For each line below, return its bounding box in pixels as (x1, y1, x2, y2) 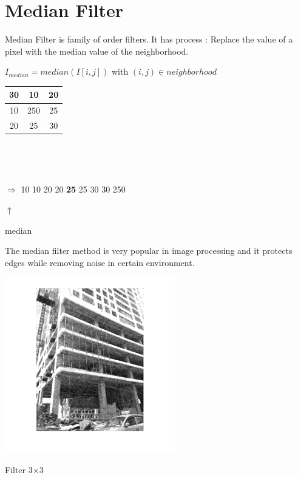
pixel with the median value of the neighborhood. (5, 44, 189, 57)
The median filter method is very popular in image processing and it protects (5, 244, 293, 257)
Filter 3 (5, 463, 33, 476)
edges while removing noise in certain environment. (5, 256, 195, 268)
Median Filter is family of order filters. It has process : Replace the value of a (5, 33, 293, 46)
